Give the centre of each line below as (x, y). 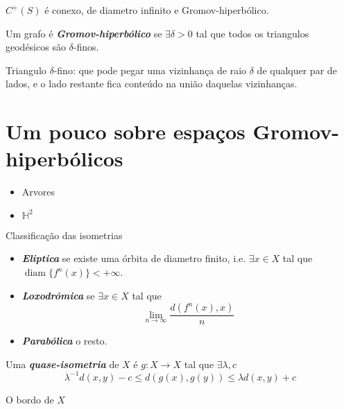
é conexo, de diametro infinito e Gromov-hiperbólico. (157, 10)
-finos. (86, 47)
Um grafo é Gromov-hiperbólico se (84, 33)
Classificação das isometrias (64, 235)
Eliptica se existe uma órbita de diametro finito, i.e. (134, 258)
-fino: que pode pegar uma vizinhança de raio (150, 70)
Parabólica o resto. (64, 341)
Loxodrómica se (58, 295)
